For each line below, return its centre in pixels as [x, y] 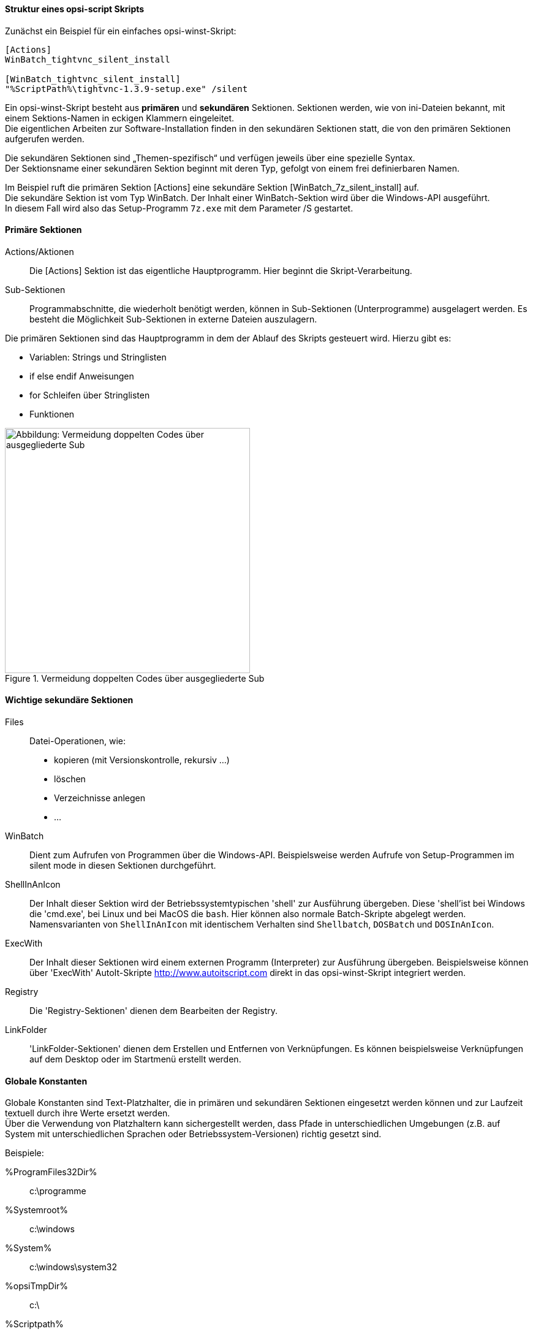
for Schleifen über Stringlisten [90, 395]
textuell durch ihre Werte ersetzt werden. [88, 1113]
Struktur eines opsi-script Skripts [75, 9]
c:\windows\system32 [74, 1267]
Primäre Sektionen [43, 230]
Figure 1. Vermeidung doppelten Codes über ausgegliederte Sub [135, 678]
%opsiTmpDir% [37, 1286]
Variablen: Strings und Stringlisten [98, 357]
